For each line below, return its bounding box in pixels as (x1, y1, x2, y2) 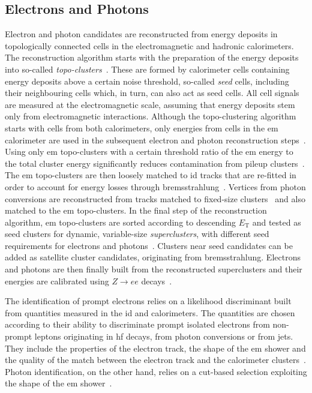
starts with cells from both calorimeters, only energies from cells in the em (5, 121, 278, 134)
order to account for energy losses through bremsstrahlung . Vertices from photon (5, 180, 306, 193)
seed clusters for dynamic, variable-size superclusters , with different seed (5, 227, 269, 240)
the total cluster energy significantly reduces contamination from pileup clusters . (5, 157, 305, 169)
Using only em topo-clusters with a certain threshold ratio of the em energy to (5, 145, 293, 158)
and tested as (252, 215, 301, 228)
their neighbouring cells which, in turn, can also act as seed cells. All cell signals (5, 86, 299, 99)
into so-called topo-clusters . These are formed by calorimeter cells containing (5, 62, 290, 75)
